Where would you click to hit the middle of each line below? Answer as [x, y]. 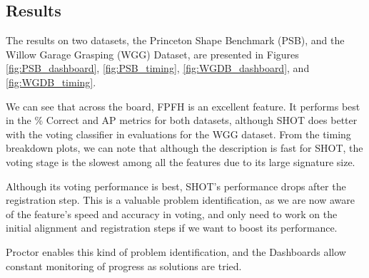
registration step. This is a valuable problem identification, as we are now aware [180, 200]
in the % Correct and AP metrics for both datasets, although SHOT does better [182, 120]
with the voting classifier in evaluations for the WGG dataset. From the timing [178, 134]
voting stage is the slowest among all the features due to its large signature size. [181, 161]
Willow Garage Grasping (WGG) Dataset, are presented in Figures [152, 54]
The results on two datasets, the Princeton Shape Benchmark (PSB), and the [175, 40]
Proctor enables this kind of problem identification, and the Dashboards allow [176, 251]
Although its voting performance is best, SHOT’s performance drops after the [176, 186]
